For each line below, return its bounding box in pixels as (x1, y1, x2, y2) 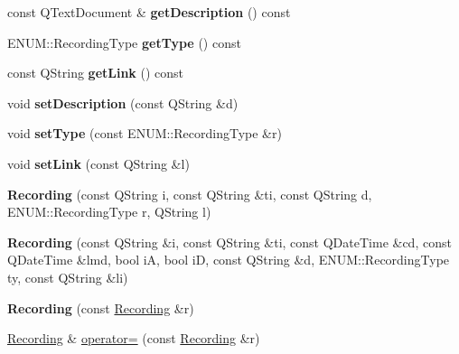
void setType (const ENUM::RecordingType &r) (7, 124, 282, 143)
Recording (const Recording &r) (7, 298, 194, 317)
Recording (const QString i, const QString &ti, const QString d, (7, 184, 372, 203)
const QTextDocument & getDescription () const (7, 3, 291, 21)
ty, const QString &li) (7, 267, 128, 286)
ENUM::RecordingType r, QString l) (7, 202, 211, 221)
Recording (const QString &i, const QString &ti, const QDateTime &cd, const (7, 232, 452, 251)
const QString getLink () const (7, 63, 184, 82)
